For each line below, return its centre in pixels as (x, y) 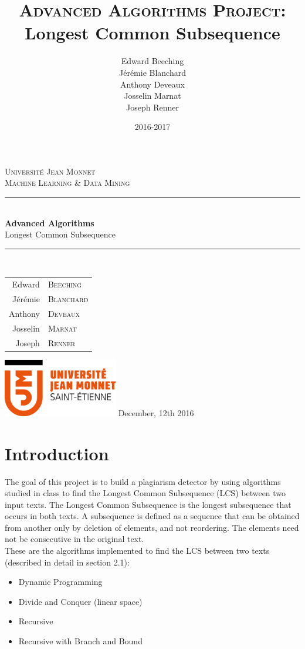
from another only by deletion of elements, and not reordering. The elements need (152, 527)
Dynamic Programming (60, 582)
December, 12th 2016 (156, 412)
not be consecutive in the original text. (74, 539)
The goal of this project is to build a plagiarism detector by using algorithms (143, 481)
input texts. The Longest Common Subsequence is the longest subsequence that (148, 504)
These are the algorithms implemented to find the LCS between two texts (137, 551)
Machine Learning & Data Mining (67, 183)
